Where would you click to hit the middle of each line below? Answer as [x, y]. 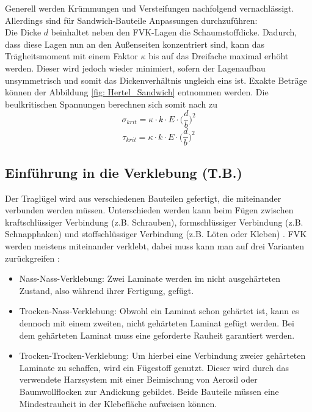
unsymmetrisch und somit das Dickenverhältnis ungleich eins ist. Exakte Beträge [156, 80]
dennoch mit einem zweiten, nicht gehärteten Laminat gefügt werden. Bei [157, 323]
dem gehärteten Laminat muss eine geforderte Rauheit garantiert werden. [157, 335]
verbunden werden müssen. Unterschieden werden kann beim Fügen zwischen [149, 210]
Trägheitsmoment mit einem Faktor [71, 56]
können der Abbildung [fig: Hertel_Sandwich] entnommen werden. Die [137, 92]
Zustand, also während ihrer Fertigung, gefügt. [107, 290]
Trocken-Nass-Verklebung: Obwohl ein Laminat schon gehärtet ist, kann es [159, 311]
